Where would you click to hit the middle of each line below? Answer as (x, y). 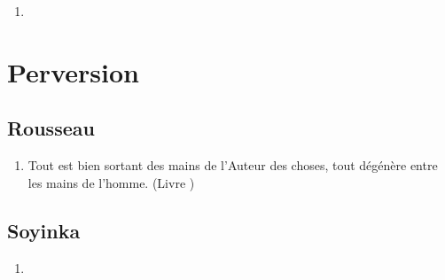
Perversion (73, 71)
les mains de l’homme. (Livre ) (111, 182)
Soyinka (44, 230)
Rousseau (51, 128)
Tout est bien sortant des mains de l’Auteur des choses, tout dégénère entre (233, 165)
